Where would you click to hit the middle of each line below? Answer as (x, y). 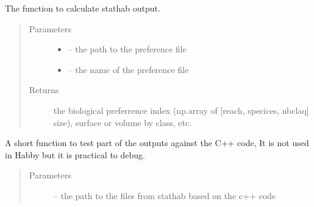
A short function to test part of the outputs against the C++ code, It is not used (157, 143)
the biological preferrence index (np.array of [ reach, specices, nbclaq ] (181, 110)
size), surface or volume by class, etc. (123, 122)
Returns (44, 90)
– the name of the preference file (128, 69)
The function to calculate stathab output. (83, 8)
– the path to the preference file (127, 49)
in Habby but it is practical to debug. (75, 154)
